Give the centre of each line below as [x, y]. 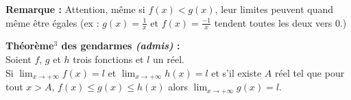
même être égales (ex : [52, 22]
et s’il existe [237, 72]
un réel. [169, 59]
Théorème [30, 46]
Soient [19, 59]
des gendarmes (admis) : [121, 46]
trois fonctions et [108, 59]
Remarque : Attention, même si [75, 9]
